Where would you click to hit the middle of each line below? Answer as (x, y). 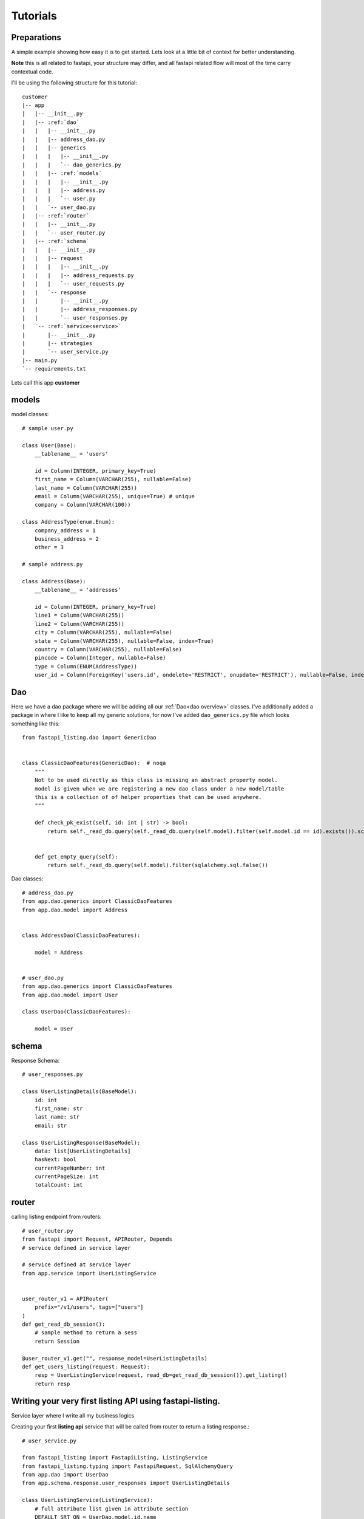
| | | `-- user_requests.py (73, 284)
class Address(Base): (54, 581)
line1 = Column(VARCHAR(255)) (79, 615)
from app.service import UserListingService (89, 1273)
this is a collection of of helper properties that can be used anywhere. (148, 797)
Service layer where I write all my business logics (73, 1415)
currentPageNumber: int (70, 1168)
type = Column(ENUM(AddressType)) (86, 666)
